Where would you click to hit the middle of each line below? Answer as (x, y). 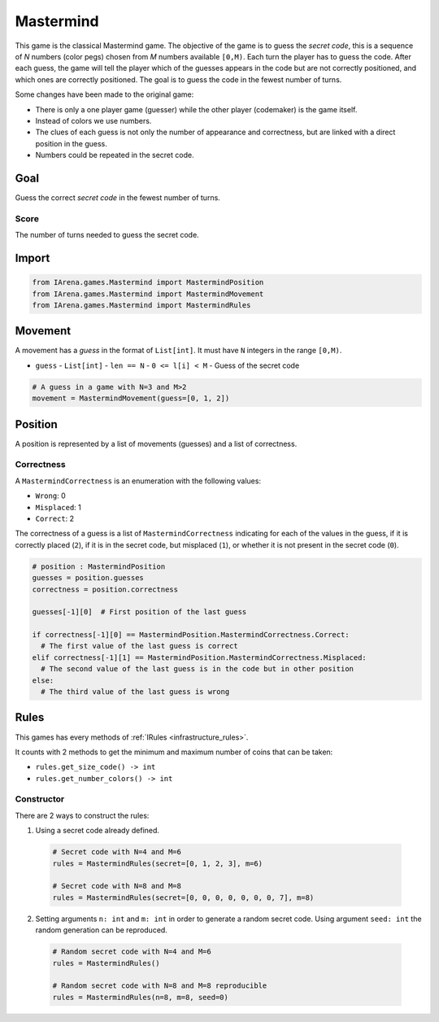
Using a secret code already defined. (98, 831)
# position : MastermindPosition (99, 566)
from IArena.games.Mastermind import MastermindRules (141, 305)
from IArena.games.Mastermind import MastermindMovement (148, 294)
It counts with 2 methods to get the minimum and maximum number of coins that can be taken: (174, 752)
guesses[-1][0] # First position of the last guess (139, 612)
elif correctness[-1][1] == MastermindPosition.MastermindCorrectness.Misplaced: (200, 657)
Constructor (40, 799)
